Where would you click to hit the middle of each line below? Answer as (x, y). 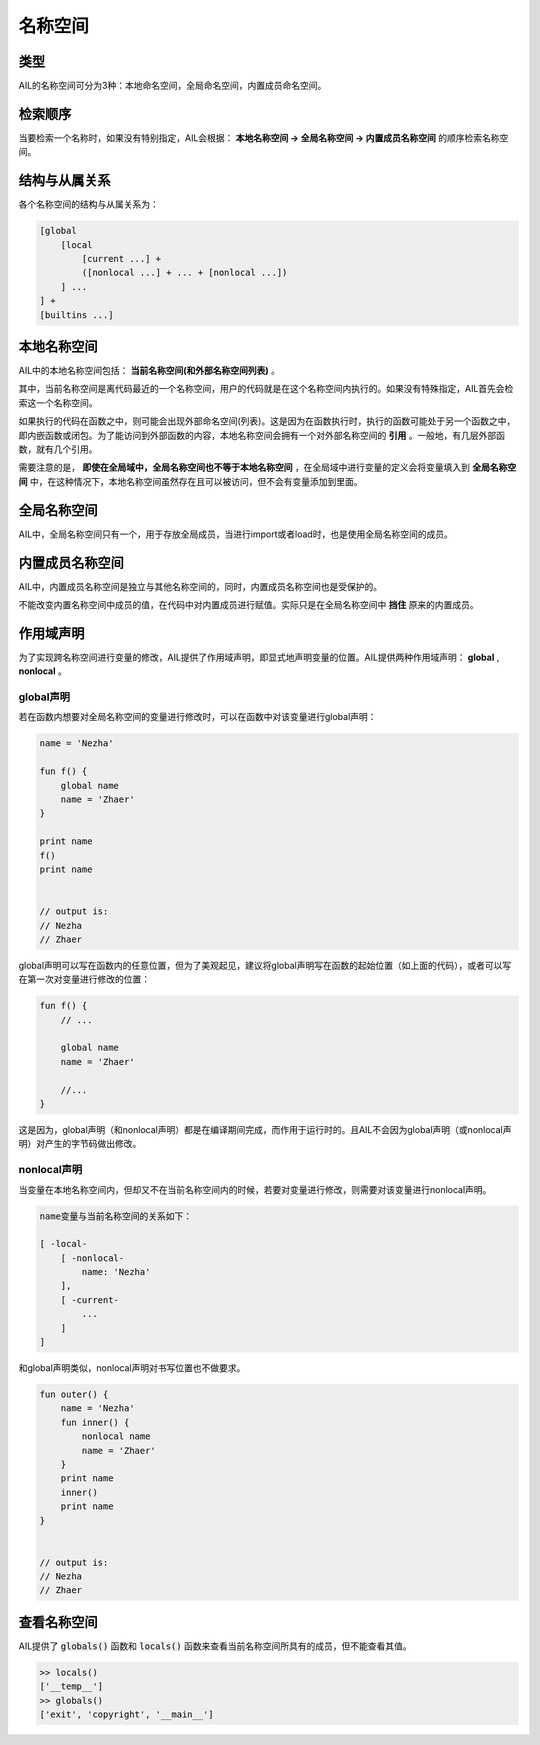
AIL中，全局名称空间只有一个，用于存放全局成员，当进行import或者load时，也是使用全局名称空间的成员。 (236, 534)
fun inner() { (95, 1422)
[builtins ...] (76, 314)
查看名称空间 (58, 1621)
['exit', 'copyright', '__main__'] (126, 1714)
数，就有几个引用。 (58, 449)
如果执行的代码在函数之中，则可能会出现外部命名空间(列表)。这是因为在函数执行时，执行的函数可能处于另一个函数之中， (267, 421)
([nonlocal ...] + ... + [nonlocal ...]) (184, 273)
